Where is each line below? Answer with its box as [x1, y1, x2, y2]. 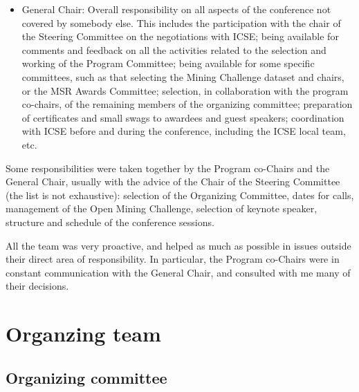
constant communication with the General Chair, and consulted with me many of [6, 265, 351, 279]
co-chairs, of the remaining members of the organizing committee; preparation [21, 97, 353, 111]
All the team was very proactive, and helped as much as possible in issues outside [6, 238, 351, 252]
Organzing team [6, 319, 161, 348]
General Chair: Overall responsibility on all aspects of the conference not [21, 2, 331, 16]
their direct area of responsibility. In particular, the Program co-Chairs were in [6, 252, 340, 266]
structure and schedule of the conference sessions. [6, 214, 214, 229]
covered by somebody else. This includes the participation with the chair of [21, 15, 341, 30]
